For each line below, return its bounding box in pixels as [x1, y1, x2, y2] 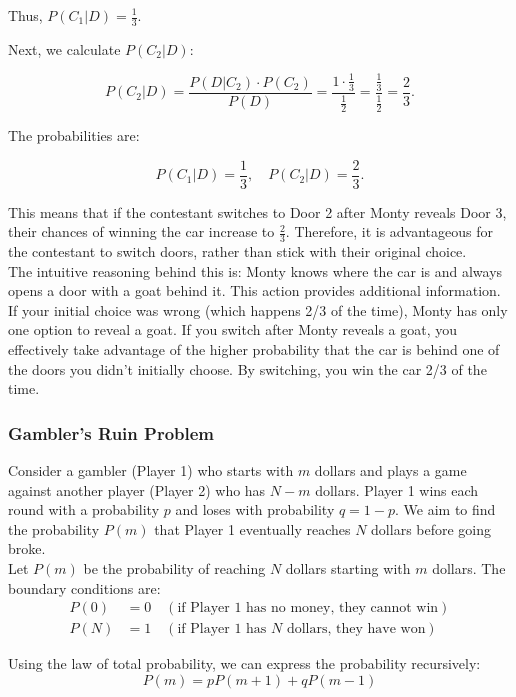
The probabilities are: [8, 124, 140, 145]
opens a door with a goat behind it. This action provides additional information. [8, 280, 501, 301]
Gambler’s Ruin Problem [8, 420, 215, 445]
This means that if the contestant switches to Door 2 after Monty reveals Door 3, [8, 201, 507, 222]
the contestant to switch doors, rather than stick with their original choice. [8, 241, 467, 262]
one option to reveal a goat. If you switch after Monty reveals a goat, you [8, 319, 458, 340]
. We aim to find [395, 499, 496, 520]
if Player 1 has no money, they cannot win [177, 601, 439, 616]
